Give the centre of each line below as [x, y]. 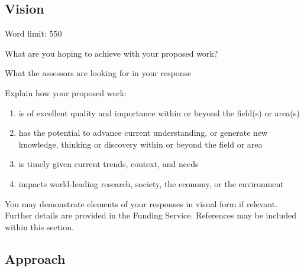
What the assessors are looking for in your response [98, 73]
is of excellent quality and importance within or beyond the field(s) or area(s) [159, 112]
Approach [35, 258]
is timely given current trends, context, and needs [109, 164]
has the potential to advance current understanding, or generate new [143, 133]
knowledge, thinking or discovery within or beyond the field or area [140, 144]
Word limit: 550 [33, 33]
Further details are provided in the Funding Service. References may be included [151, 215]
